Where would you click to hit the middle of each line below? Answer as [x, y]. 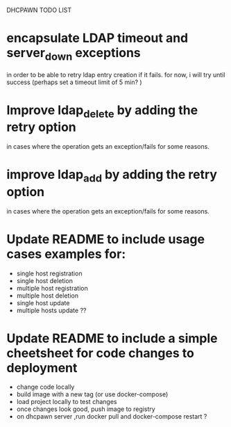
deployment [42, 368]
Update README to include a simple [112, 338]
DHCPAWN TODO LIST [39, 10]
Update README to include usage [106, 239]
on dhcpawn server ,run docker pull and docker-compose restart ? [112, 417]
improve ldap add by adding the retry [112, 176]
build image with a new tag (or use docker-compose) [92, 394]
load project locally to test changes [67, 402]
